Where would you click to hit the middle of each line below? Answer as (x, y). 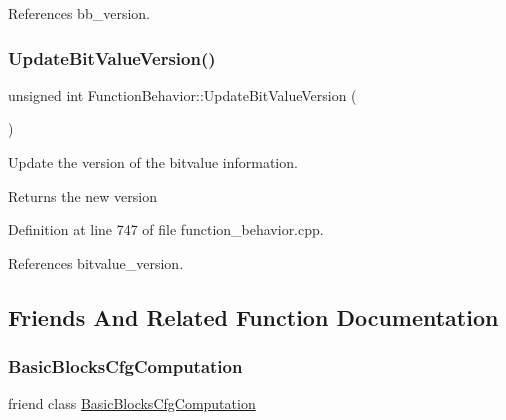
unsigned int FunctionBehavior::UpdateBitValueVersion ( (182, 94)
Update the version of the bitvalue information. (153, 162)
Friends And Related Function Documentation (253, 316)
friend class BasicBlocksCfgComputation (132, 403)
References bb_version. (79, 13)
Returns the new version (82, 195)
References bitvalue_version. (96, 262)
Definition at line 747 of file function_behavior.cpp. (166, 229)
